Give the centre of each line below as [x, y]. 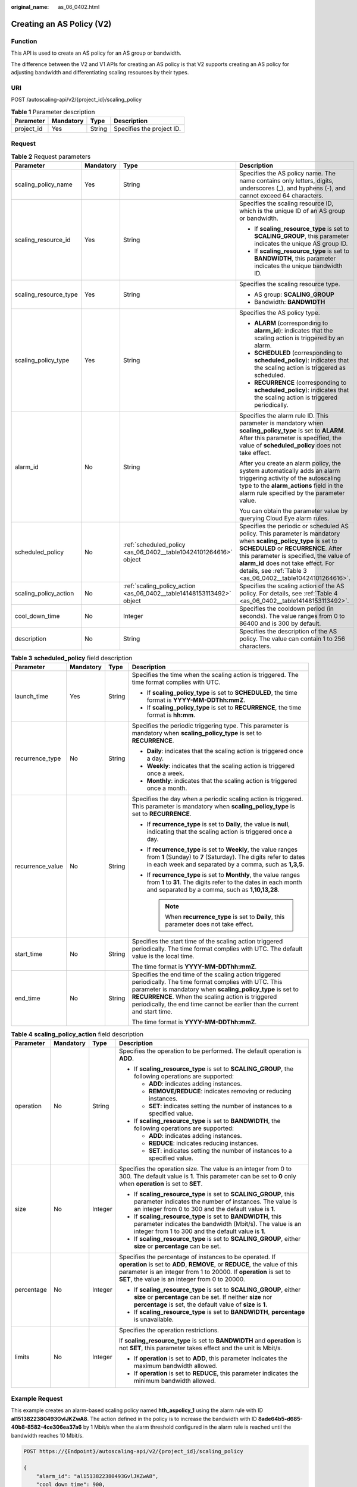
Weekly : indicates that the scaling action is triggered [220, 766]
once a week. [165, 773]
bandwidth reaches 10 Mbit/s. [47, 1435]
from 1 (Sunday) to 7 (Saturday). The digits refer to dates [226, 857]
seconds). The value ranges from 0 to [292, 616]
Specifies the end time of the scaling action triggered [206, 974]
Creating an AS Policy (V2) [61, 24]
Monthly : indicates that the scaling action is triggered [222, 781]
